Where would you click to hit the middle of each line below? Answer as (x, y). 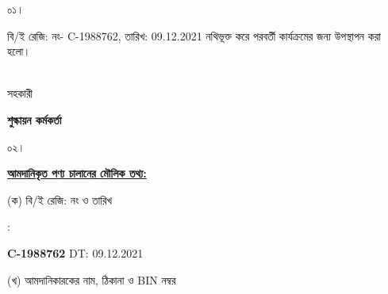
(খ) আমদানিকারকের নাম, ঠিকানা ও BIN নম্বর (92, 279)
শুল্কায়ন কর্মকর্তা (35, 119)
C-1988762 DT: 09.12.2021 (75, 252)
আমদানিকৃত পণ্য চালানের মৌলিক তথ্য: (77, 173)
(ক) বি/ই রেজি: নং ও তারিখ (60, 199)
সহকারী (20, 93)
